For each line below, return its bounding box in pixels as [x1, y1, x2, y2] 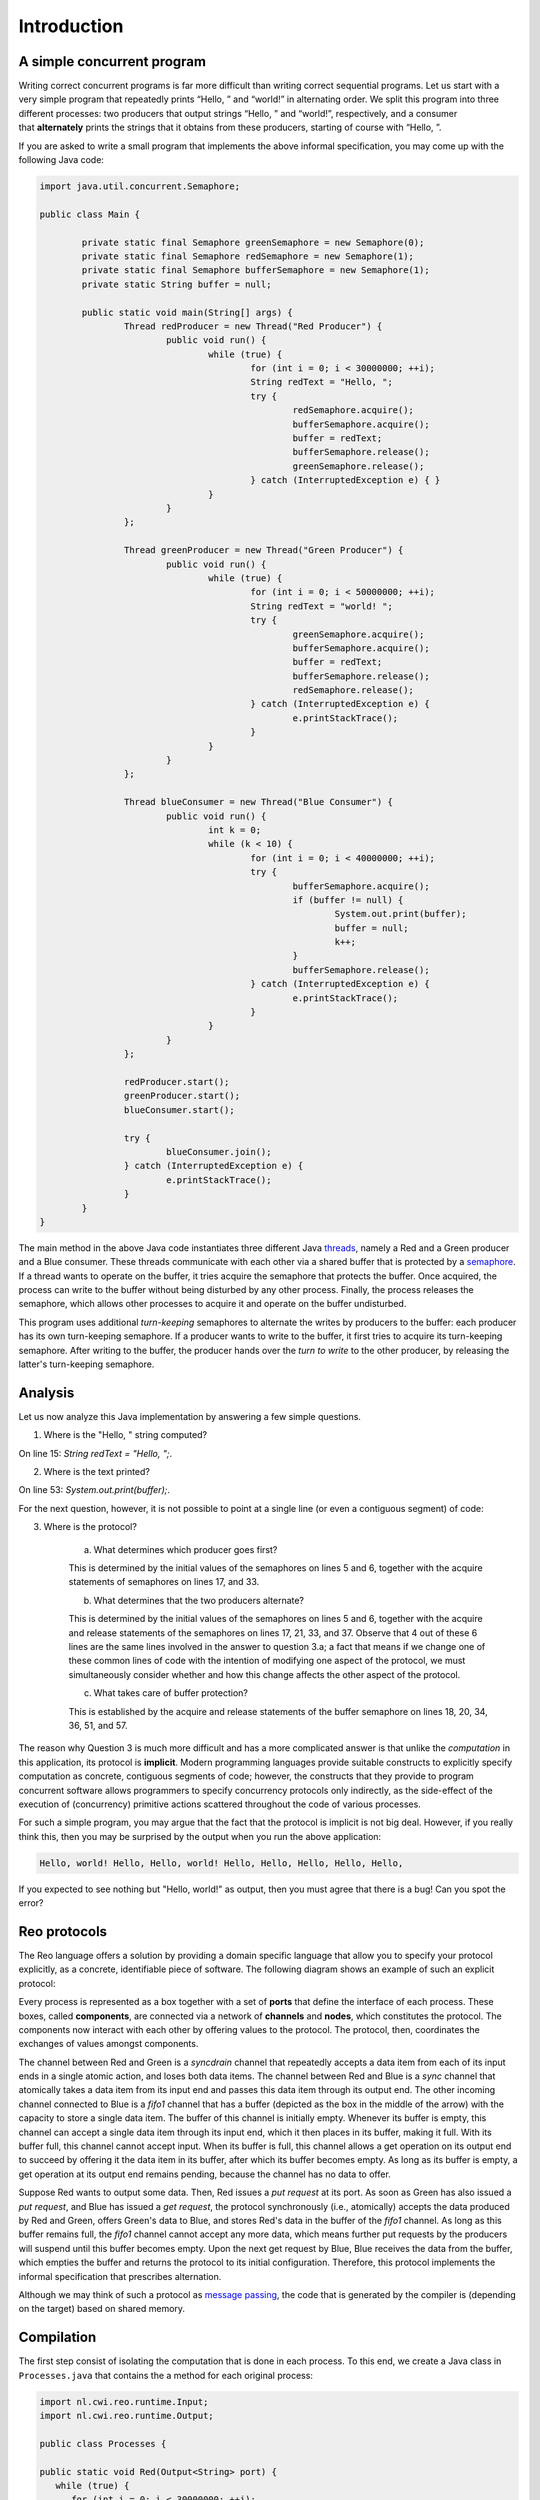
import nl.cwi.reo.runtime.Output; [39, 2410, 214, 2421]
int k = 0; [208, 824, 262, 835]
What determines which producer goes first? [93, 1543, 278, 1555]
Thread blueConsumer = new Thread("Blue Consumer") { [123, 796, 394, 808]
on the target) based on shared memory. [18, 2303, 185, 2315]
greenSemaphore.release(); [292, 460, 425, 472]
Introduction [18, 15, 124, 37]
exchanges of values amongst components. [18, 2038, 199, 2050]
